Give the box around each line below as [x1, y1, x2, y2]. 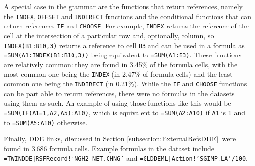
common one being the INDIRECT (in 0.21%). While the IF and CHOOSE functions [4, 79, 247, 89]
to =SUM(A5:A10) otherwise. [4, 117, 88, 127]
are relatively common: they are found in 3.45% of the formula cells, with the [4, 59, 238, 69]
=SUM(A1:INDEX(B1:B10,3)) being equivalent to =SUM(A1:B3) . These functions [4, 50, 242, 60]
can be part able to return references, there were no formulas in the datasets [4, 88, 235, 98]
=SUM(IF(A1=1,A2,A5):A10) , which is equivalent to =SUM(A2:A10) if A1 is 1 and [4, 107, 245, 117]
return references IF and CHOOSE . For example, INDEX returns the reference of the [4, 21, 249, 31]
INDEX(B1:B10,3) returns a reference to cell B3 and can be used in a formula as [4, 40, 245, 50]
